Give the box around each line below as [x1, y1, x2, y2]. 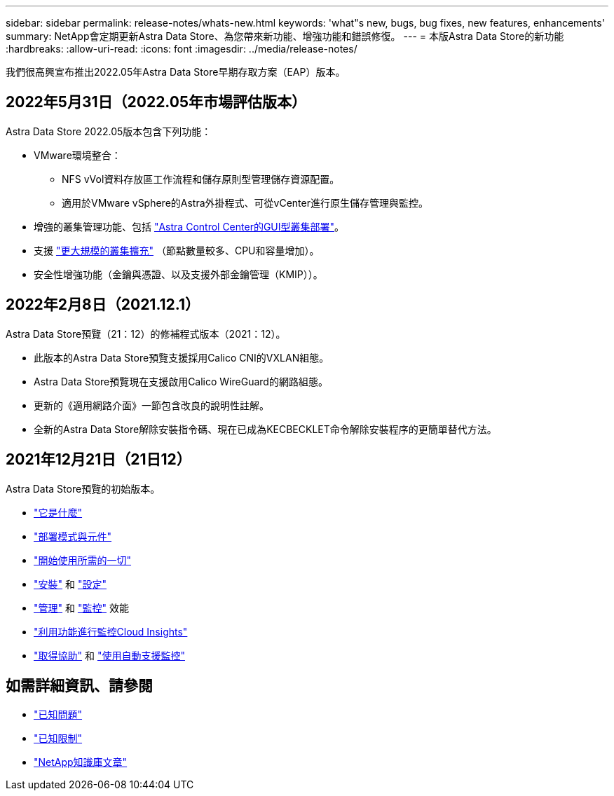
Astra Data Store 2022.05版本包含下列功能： [6, 125, 212, 137]
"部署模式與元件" [34, 530, 112, 542]
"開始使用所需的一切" [34, 554, 132, 566]
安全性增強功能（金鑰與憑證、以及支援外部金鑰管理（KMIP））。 [34, 268, 323, 280]
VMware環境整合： [34, 149, 121, 161]
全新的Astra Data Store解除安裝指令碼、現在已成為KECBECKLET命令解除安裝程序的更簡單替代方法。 [34, 423, 497, 435]
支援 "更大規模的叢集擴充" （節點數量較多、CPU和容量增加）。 [34, 244, 320, 256]
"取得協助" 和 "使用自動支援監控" [34, 649, 185, 661]
